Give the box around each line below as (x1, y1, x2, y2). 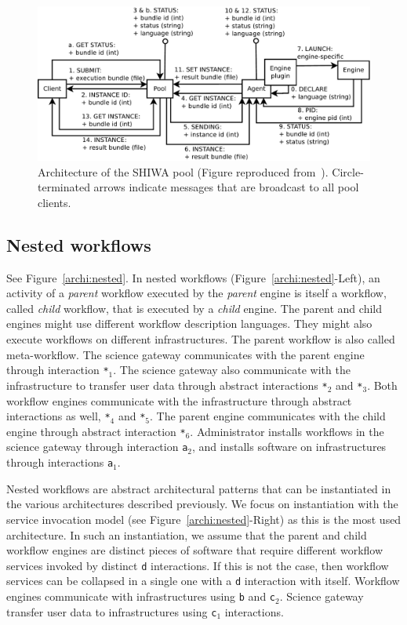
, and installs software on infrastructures (192, 438, 387, 455)
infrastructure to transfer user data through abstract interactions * (6, 376, 328, 393)
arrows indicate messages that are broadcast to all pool (93, 179, 359, 195)
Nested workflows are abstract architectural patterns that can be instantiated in (6, 480, 391, 496)
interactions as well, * (6, 408, 111, 424)
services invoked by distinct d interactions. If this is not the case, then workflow (6, 557, 389, 573)
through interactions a (6, 454, 114, 471)
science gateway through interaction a (6, 438, 188, 455)
